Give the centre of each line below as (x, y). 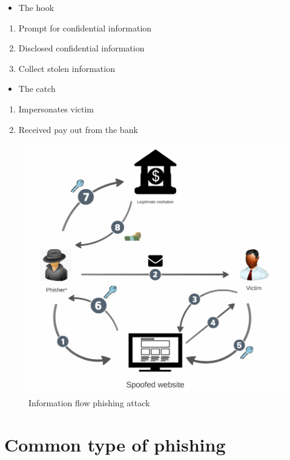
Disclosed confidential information (81, 48)
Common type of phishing (115, 444)
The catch (37, 89)
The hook (36, 7)
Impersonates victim (56, 109)
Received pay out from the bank (78, 129)
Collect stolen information (67, 68)
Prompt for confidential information (85, 28)
